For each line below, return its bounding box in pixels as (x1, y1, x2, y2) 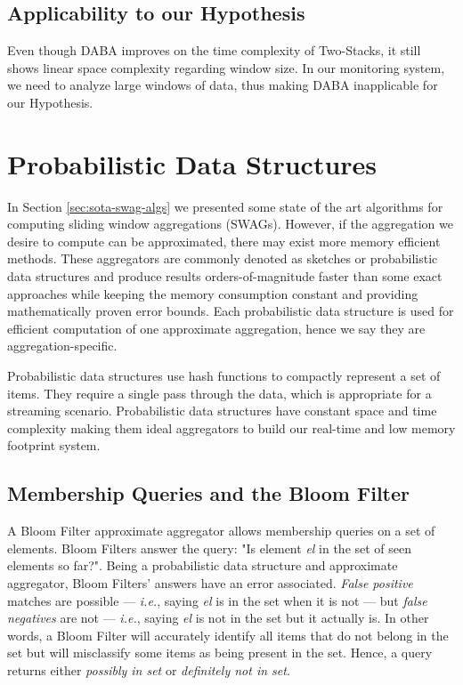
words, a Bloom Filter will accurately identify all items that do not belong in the (7, 625, 449, 644)
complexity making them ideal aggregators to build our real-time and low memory (7, 418, 456, 437)
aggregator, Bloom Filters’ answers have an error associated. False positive (7, 574, 413, 592)
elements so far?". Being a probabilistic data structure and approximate (7, 556, 398, 575)
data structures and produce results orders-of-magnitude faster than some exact (7, 267, 443, 286)
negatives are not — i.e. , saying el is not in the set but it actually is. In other (7, 608, 429, 627)
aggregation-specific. (7, 336, 118, 355)
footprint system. (7, 436, 101, 455)
